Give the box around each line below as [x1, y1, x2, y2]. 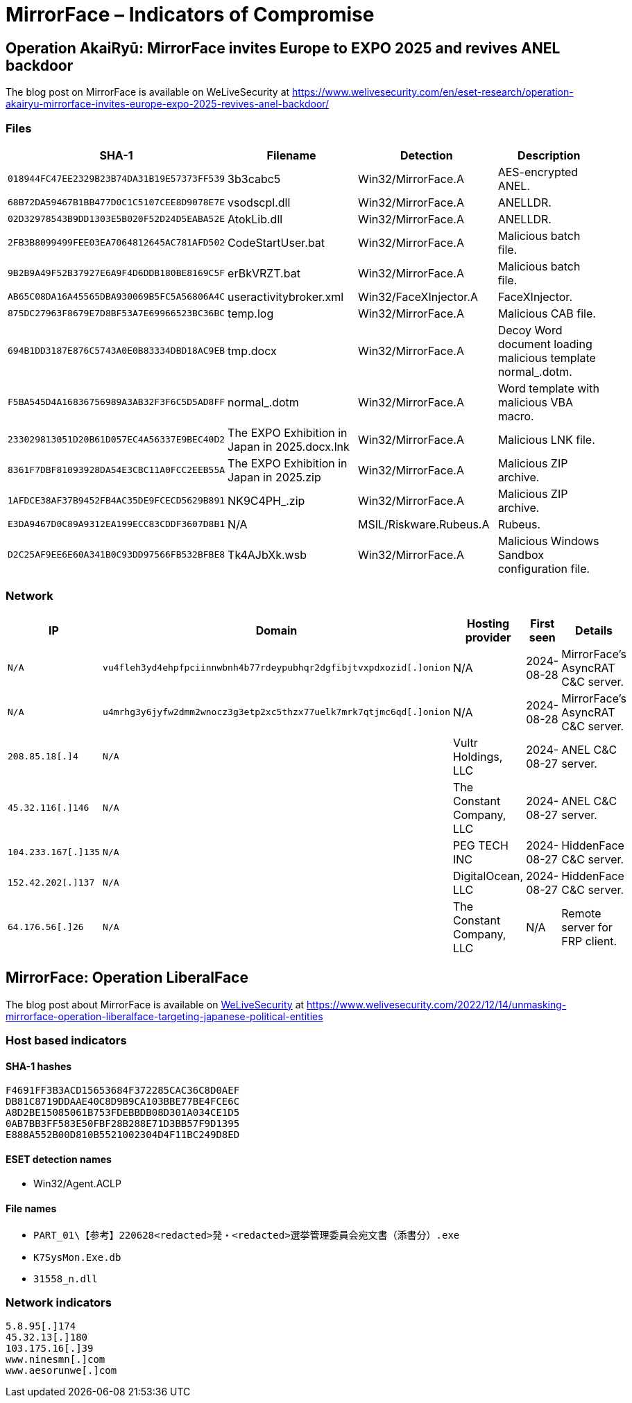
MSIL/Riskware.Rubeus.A [358, 517, 490, 531]
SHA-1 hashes [6, 1060, 72, 1072]
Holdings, [452, 749, 503, 764]
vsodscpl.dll [228, 195, 291, 209]
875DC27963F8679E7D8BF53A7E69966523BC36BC [8, 308, 225, 319]
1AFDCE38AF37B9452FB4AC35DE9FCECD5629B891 [8, 495, 225, 506]
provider [465, 630, 511, 644]
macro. [497, 408, 534, 423]
